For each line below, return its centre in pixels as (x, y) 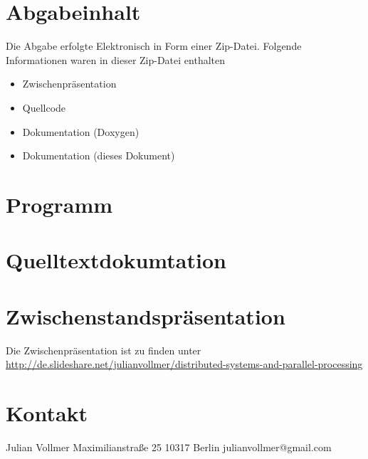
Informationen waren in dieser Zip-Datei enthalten (116, 59)
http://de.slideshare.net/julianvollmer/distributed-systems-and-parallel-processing (184, 364)
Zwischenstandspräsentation (146, 316)
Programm (59, 204)
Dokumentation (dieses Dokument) (99, 155)
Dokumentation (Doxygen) (81, 131)
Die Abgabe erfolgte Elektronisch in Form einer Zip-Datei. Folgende (154, 46)
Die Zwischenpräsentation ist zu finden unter (104, 350)
